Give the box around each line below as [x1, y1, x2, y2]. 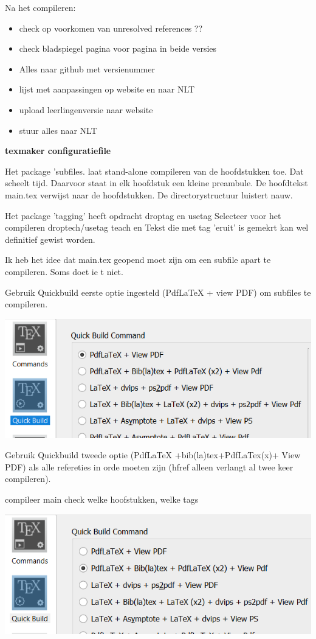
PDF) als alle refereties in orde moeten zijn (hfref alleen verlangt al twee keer [5, 460, 294, 473]
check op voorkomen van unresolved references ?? [19, 21, 203, 34]
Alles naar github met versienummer [19, 62, 155, 75]
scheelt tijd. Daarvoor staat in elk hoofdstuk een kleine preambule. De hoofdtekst [5, 176, 308, 189]
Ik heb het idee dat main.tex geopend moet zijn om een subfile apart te [5, 253, 271, 266]
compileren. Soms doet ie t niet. [5, 265, 123, 278]
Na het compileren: [5, 1, 76, 13]
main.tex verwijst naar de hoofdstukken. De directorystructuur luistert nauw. [5, 188, 293, 201]
